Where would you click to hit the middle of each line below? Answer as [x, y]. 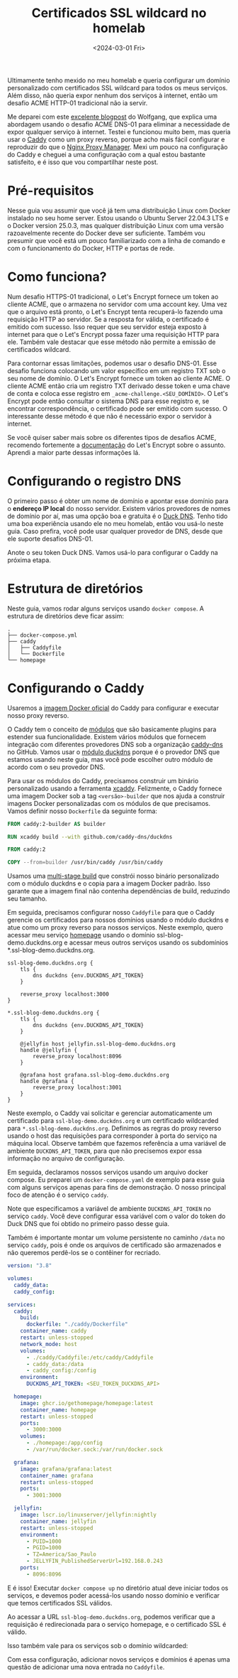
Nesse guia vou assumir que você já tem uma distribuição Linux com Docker [119, 210]
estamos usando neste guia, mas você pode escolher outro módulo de [110, 759]
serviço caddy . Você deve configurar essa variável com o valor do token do [117, 1216]
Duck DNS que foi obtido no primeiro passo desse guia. [89, 1224]
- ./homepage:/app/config [64, 1443]
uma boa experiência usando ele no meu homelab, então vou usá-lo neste [115, 523]
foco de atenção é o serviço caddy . [58, 1195]
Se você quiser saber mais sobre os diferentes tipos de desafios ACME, [112, 437]
